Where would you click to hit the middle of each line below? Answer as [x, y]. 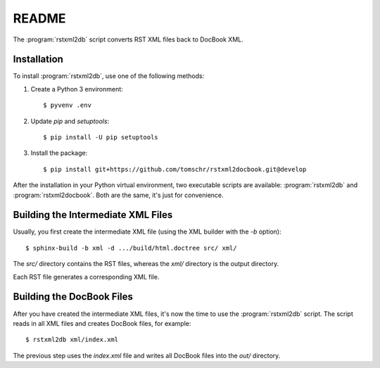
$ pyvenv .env [67, 105]
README [39, 18]
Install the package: [59, 153]
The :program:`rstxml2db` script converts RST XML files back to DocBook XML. [128, 39]
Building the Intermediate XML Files [93, 215]
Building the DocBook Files [73, 297]
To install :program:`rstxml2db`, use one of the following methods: [109, 76]
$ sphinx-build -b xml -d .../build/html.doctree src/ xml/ [131, 248]
